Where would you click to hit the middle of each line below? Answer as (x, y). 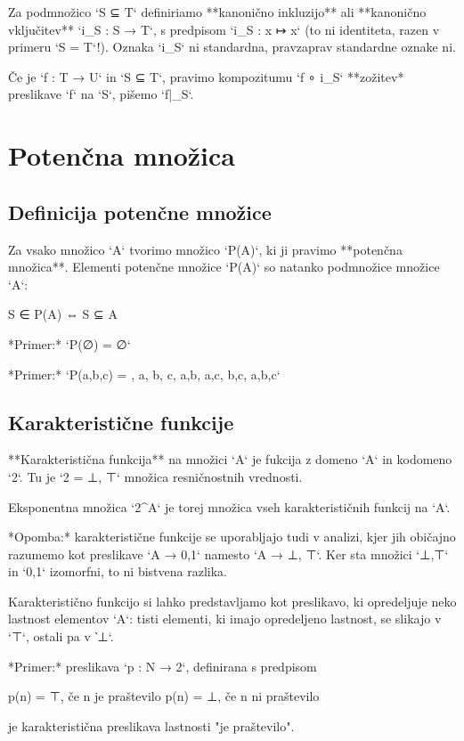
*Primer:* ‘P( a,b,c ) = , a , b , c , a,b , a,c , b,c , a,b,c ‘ (144, 374)
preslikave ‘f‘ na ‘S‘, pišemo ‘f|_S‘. (101, 94)
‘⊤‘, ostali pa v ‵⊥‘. (61, 636)
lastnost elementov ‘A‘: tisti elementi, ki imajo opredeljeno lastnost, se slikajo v (225, 619)
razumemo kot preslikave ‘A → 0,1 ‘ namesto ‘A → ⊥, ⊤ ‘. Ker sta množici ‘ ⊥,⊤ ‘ (228, 554)
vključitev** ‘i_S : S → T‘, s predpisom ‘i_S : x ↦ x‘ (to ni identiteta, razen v (224, 29)
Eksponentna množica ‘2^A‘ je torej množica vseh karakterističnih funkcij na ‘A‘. (229, 506)
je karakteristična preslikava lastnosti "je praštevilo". (151, 725)
